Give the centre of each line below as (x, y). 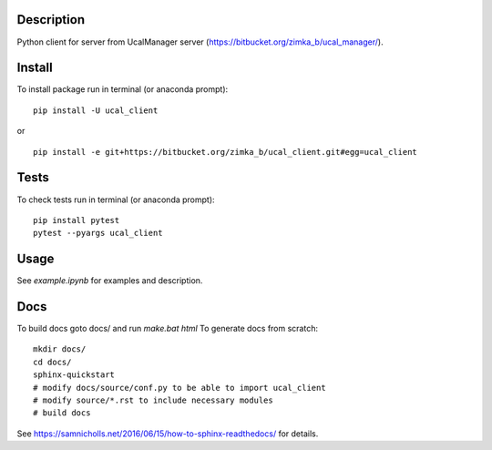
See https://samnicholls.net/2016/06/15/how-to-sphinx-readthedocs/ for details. (168, 434)
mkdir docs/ (60, 349)
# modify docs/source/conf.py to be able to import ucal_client (180, 388)
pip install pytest (77, 220)
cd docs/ (52, 362)
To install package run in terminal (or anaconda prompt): (123, 89)
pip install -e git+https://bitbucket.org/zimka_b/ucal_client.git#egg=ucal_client (225, 152)
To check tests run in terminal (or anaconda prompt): (116, 199)
